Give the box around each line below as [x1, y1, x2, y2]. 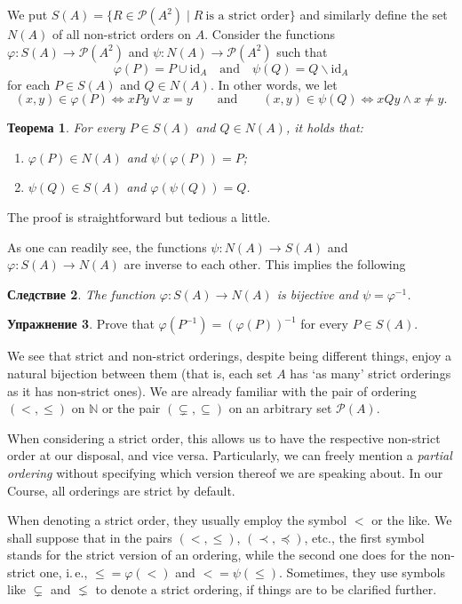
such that [276, 42, 328, 60]
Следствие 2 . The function [7, 284, 155, 303]
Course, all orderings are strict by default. [7, 481, 235, 499]
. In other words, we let [210, 75, 338, 93]
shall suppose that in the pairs [7, 528, 172, 546]
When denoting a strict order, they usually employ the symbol [7, 511, 347, 529]
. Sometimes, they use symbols [279, 562, 446, 581]
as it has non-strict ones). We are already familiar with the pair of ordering [7, 381, 417, 400]
